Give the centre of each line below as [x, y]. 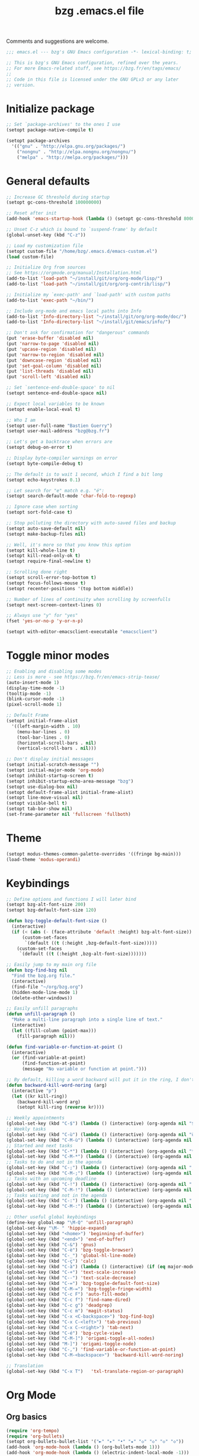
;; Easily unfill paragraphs [42, 1009]
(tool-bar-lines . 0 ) [43, 738]
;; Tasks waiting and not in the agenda [57, 1195]
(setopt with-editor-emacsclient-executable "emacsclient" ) [82, 632]
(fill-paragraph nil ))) [46, 1036]
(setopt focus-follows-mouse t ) [46, 583]
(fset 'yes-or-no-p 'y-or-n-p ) [45, 621]
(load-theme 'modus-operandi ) [44, 859]
